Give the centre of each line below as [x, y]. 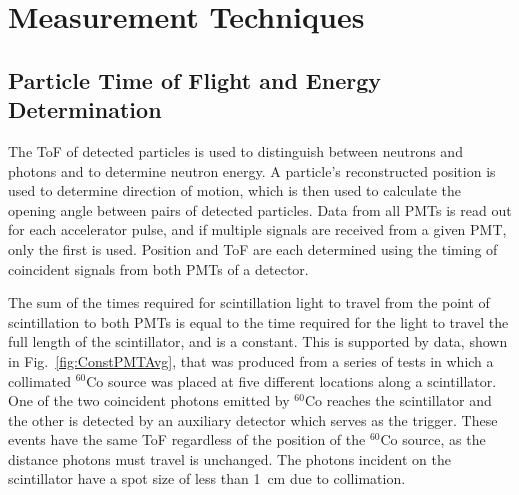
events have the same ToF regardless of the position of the [187, 439]
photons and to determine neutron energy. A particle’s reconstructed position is [252, 170]
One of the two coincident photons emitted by [149, 400]
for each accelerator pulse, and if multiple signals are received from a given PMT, [257, 229]
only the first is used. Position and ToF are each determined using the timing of [253, 248]
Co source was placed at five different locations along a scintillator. [291, 380]
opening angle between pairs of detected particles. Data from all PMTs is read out [260, 209]
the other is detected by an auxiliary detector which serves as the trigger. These [253, 419]
